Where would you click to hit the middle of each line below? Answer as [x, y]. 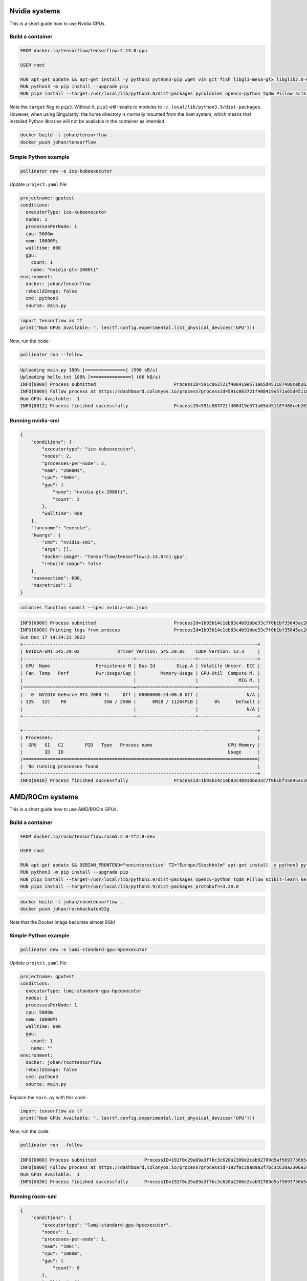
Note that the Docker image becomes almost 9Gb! [62, 922]
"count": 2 [66, 499]
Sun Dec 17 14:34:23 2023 [53, 637]
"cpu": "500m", [61, 478]
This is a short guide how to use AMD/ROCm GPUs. [64, 809]
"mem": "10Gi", [61, 1246]
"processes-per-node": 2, [74, 463]
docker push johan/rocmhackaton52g [65, 909]
